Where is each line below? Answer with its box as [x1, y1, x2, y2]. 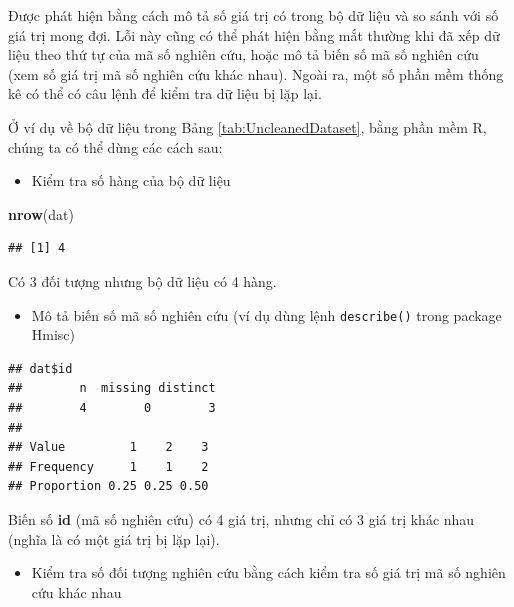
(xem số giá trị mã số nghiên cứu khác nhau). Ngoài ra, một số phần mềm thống [8, 63, 504, 84]
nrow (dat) [8, 203, 74, 224]
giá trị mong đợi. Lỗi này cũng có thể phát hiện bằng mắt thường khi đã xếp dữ [8, 24, 500, 45]
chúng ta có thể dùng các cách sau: [8, 136, 223, 157]
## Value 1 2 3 [8, 440, 209, 455]
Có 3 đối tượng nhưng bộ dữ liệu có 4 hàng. [8, 270, 277, 291]
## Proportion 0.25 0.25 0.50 [8, 479, 209, 494]
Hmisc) [31, 324, 76, 345]
